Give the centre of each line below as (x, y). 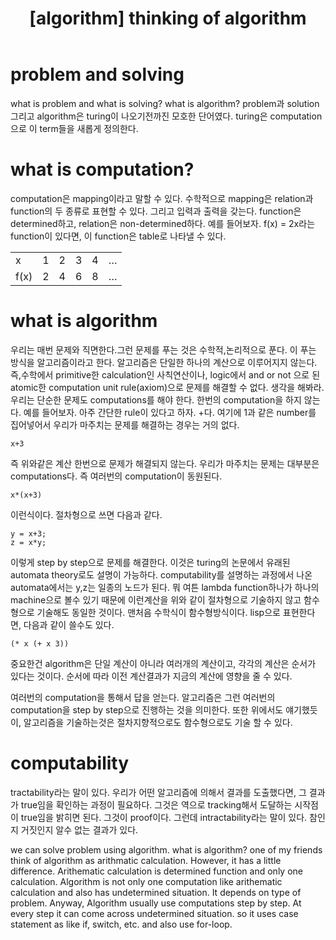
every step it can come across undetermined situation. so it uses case (154, 913)
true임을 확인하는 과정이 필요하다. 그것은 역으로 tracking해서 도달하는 (156, 804)
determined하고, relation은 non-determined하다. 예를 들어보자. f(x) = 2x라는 (163, 223)
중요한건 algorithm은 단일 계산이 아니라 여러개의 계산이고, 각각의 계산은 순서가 (163, 663)
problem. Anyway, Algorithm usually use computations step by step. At (156, 903)
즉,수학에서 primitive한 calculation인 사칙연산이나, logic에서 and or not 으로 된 (165, 374)
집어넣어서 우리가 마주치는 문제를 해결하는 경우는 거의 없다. (125, 424)
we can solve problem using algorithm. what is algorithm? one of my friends (166, 849)
